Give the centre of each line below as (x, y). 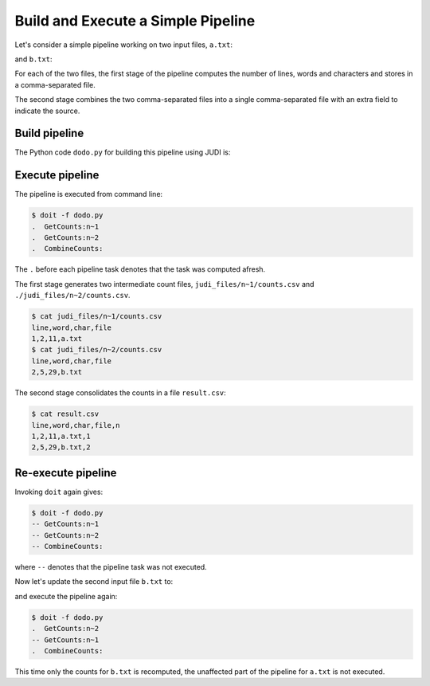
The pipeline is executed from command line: (89, 194)
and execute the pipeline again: (66, 596)
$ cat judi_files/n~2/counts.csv (97, 350)
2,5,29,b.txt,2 (61, 447)
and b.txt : (33, 59)
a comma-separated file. (55, 84)
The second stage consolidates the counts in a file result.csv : (120, 393)
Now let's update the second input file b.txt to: (94, 582)
